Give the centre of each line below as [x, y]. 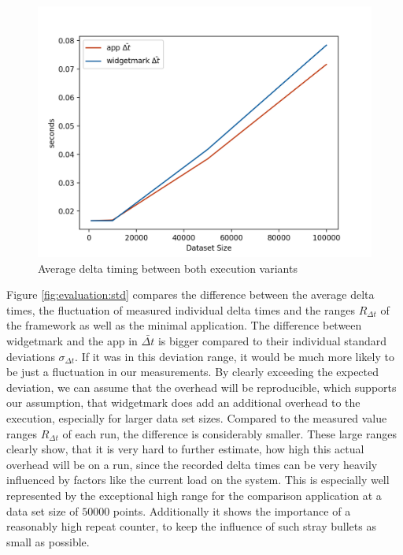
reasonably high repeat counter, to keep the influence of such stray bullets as [191, 526]
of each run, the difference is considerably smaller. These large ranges [229, 433]
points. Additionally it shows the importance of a [232, 510]
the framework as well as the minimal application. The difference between [184, 325]
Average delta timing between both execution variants [168, 268]
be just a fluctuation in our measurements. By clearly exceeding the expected [193, 372]
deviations [31, 356]
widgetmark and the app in [72, 340]
